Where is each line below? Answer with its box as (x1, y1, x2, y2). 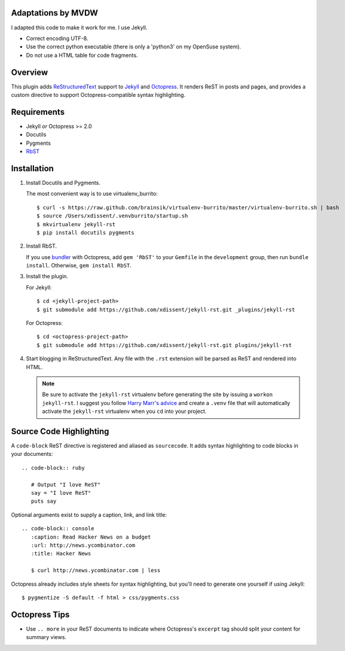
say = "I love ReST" (30, 489, 91, 497)
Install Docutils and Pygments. (26, 179, 101, 186)
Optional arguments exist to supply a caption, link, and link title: (11, 511, 167, 518)
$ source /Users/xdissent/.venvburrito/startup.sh (36, 212, 188, 220)
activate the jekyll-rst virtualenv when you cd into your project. (42, 407, 207, 415)
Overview (11, 67, 48, 77)
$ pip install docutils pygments (36, 229, 135, 236)
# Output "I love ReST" (30, 481, 101, 488)
